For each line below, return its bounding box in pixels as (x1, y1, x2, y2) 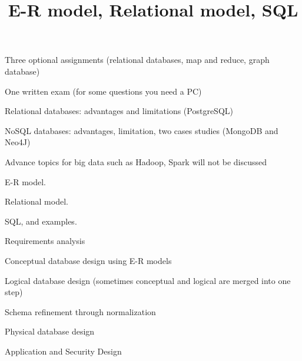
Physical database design (5, 325, 95, 337)
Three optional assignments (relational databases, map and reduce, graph (5, 54, 270, 66)
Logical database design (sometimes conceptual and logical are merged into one (5, 274, 291, 286)
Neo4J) (5, 136, 31, 148)
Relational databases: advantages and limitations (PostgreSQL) (5, 105, 233, 117)
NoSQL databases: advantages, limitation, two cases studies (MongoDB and (5, 124, 278, 136)
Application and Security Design (5, 345, 122, 357)
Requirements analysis (5, 235, 85, 247)
